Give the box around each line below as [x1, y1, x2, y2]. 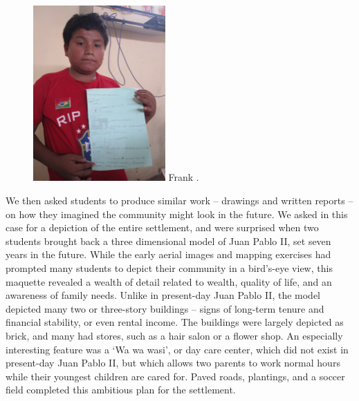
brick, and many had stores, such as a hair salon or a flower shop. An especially [6, 328, 343, 342]
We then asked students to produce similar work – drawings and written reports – [6, 193, 353, 207]
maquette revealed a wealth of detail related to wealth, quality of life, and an [6, 274, 332, 288]
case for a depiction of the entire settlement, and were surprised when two [6, 220, 319, 235]
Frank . [168, 170, 199, 184]
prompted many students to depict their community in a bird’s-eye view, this [6, 260, 333, 275]
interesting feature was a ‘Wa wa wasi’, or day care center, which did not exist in [6, 342, 349, 356]
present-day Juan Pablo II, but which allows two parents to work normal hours [6, 355, 340, 370]
